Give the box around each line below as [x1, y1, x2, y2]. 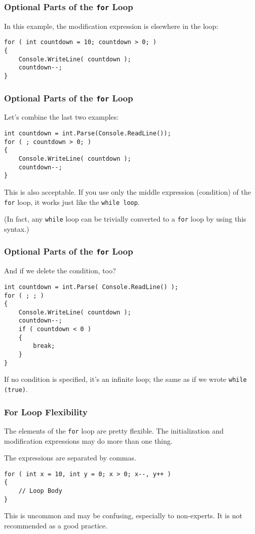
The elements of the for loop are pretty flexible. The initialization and [4, 425, 224, 436]
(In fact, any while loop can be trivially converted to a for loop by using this [4, 213, 246, 224]
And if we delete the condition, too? [4, 265, 116, 276]
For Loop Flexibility [4, 405, 88, 418]
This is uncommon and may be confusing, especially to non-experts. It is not [4, 510, 242, 521]
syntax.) [4, 223, 29, 234]
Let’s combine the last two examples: [4, 112, 119, 122]
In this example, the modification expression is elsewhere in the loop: [4, 20, 218, 31]
